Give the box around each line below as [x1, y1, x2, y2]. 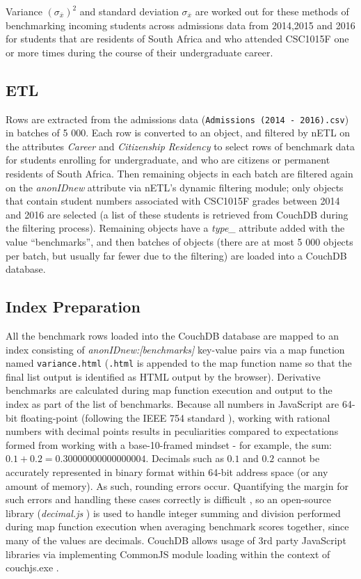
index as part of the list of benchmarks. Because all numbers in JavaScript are [6, 397, 339, 411]
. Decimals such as [145, 451, 224, 466]
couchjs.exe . [6, 560, 59, 575]
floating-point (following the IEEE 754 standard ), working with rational [20, 410, 330, 425]
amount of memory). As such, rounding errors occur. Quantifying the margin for [6, 478, 348, 493]
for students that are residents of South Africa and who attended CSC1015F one [6, 31, 349, 46]
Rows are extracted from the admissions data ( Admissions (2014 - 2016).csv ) [6, 111, 349, 126]
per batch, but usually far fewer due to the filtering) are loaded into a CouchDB [6, 248, 347, 262]
